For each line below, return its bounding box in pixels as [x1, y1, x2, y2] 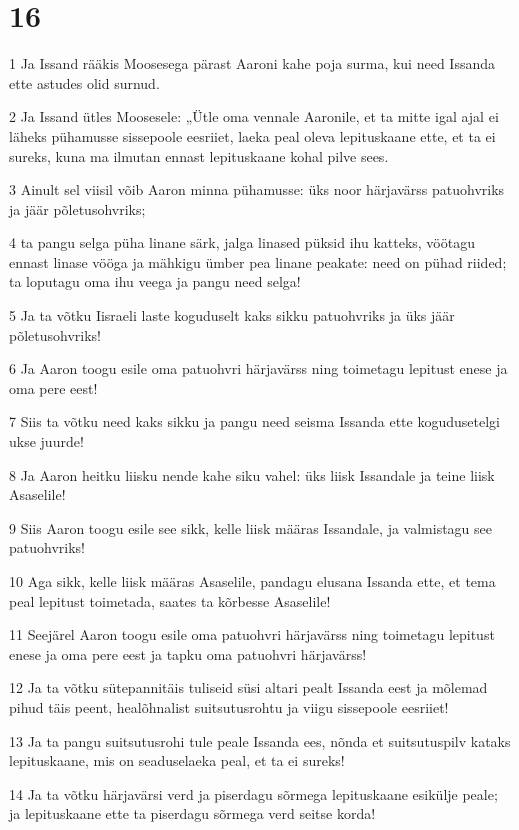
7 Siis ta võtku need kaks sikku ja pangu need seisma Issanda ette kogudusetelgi [9, 411, 500, 432]
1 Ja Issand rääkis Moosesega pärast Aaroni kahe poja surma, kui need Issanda [9, 53, 495, 74]
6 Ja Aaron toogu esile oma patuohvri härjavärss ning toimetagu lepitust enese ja [9, 358, 508, 379]
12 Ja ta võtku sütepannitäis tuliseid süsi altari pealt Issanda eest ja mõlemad [9, 677, 488, 698]
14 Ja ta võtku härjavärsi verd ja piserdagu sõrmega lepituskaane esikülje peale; [9, 783, 498, 804]
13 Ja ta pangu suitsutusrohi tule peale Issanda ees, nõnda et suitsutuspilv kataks [9, 730, 511, 751]
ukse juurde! [9, 431, 84, 452]
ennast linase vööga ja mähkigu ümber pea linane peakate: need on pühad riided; [9, 251, 507, 272]
